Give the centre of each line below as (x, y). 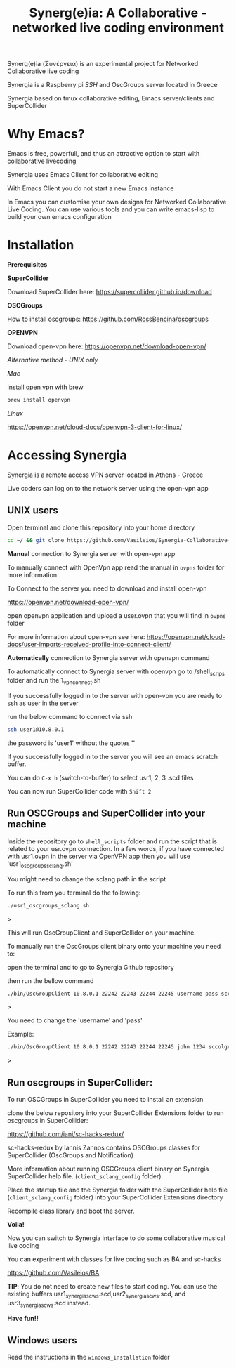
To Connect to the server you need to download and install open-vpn (107, 588)
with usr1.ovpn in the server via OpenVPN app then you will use (99, 856)
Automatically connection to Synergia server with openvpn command (109, 657)
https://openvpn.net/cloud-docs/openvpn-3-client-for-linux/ (95, 427)
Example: (21, 1034)
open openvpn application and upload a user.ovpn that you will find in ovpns (117, 615)
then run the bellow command (51, 980)
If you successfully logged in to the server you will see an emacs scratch (113, 757)
